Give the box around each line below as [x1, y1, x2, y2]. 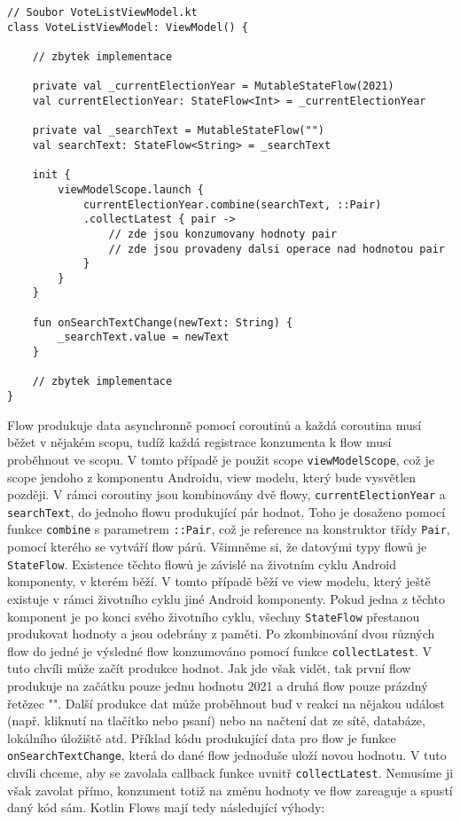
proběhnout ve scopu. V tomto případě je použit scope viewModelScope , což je [7, 450, 434, 468]
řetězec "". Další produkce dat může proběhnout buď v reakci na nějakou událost [7, 693, 445, 712]
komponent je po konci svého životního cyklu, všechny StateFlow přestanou [7, 607, 420, 625]
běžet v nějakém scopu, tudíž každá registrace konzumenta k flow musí [7, 433, 392, 451]
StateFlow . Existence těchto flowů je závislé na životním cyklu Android [7, 554, 396, 573]
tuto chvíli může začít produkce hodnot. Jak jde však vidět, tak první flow [7, 659, 411, 677]
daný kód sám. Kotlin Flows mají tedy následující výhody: [7, 798, 325, 817]
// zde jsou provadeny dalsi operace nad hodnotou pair [108, 242, 445, 255]
